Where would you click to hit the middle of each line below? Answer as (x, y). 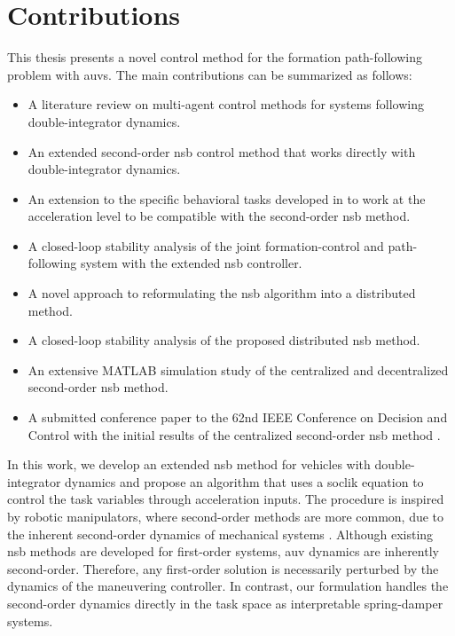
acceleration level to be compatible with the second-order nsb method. (219, 216)
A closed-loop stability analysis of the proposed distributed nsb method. (224, 340)
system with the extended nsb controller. (191, 263)
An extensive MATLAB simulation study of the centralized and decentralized (238, 369)
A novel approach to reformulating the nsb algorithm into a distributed (222, 293)
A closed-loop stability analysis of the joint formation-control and (206, 245)
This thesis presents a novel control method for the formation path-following (215, 57)
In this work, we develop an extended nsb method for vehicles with (189, 464)
